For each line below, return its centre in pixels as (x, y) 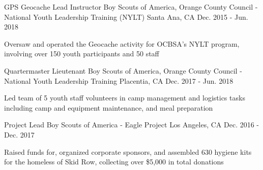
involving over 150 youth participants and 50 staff (82, 54)
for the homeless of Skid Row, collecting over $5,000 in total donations (114, 162)
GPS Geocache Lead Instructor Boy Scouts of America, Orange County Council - (131, 7)
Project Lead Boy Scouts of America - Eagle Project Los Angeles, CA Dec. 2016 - (132, 125)
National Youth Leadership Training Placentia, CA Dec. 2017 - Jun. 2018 (119, 80)
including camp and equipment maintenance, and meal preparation (109, 107)
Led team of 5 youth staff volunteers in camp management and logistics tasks (125, 98)
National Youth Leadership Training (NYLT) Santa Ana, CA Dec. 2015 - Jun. (126, 16)
